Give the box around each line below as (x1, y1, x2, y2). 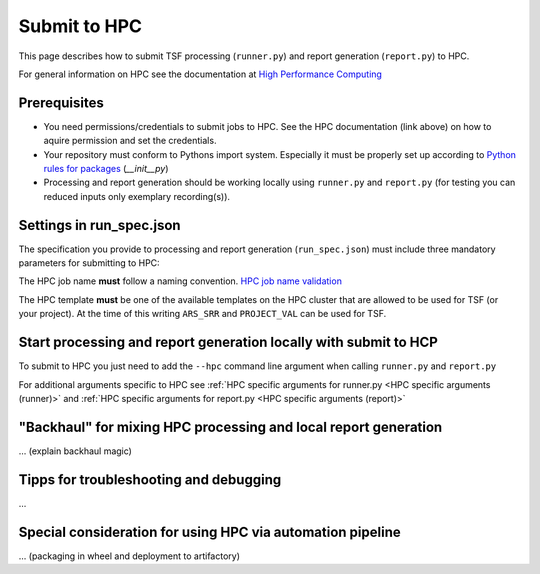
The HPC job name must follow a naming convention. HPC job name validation (18, 275, 342, 287)
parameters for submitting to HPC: (18, 257, 160, 269)
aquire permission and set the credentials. (43, 135, 217, 147)
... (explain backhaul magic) (18, 445, 132, 457)
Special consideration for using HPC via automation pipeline (18, 523, 402, 540)
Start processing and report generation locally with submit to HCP (18, 334, 439, 351)
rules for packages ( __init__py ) (43, 163, 169, 175)
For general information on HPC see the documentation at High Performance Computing (18, 68, 382, 80)
